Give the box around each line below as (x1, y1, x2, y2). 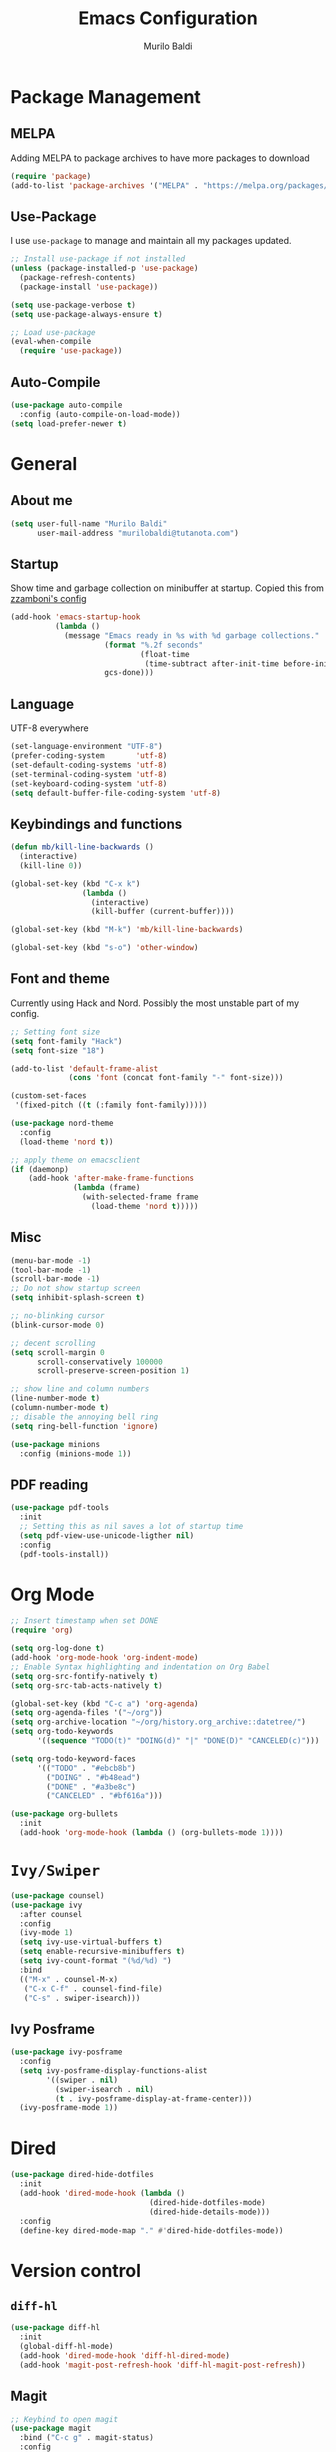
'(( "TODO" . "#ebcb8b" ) (36, 1763, 137, 1773)
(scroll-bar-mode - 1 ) (10, 1274, 101, 1284)
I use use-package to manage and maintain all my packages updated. (10, 235, 292, 247)
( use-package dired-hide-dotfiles (10, 2170, 155, 2180)
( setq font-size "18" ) (10, 1045, 105, 1056)
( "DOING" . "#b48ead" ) (46, 1772, 141, 1782)
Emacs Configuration (78, 7, 258, 30)
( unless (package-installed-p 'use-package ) (10, 263, 199, 274)
